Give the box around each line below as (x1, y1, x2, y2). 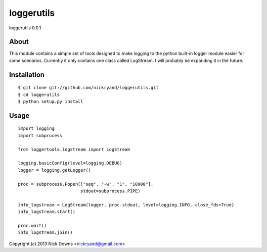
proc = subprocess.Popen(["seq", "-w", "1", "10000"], (18, 181, 154, 187)
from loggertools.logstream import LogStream (18, 147, 131, 152)
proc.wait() (18, 223, 47, 228)
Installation (9, 70, 44, 79)
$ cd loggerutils (18, 92, 60, 98)
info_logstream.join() (18, 230, 73, 235)
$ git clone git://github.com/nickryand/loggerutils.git (18, 85, 159, 91)
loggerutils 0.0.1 (9, 25, 42, 31)
